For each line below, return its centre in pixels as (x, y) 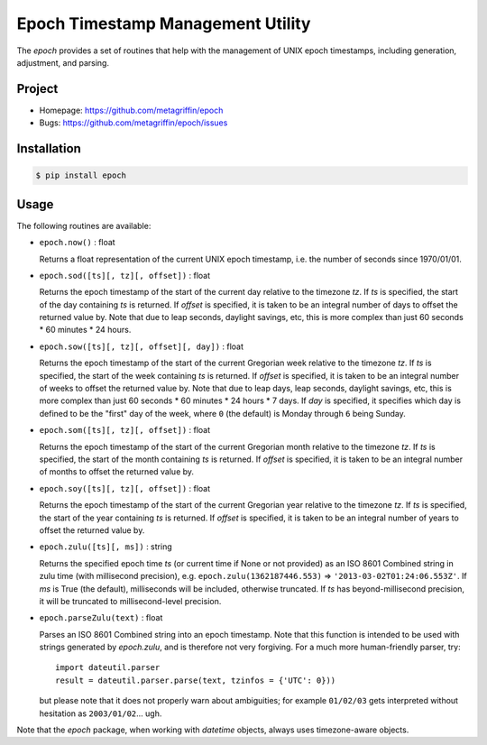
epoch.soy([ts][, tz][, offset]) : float (125, 488)
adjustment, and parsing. (63, 62)
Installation (49, 149)
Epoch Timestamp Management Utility (164, 23)
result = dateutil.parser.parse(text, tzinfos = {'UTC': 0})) (196, 680)
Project (37, 89)
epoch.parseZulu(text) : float (101, 618)
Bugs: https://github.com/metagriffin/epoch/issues (133, 123)
